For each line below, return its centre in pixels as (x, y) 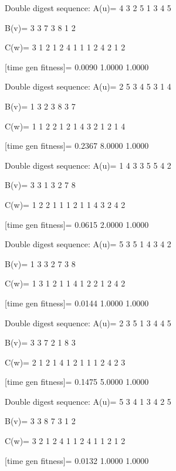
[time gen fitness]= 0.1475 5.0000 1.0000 (77, 382)
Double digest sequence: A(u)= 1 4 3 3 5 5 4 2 (88, 165)
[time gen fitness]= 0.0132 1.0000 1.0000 (77, 460)
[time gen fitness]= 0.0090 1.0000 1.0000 (77, 66)
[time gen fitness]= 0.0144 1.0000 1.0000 (77, 303)
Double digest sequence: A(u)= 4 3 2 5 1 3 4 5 (88, 8)
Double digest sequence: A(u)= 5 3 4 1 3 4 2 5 (88, 401)
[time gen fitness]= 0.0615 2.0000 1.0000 (77, 224)
